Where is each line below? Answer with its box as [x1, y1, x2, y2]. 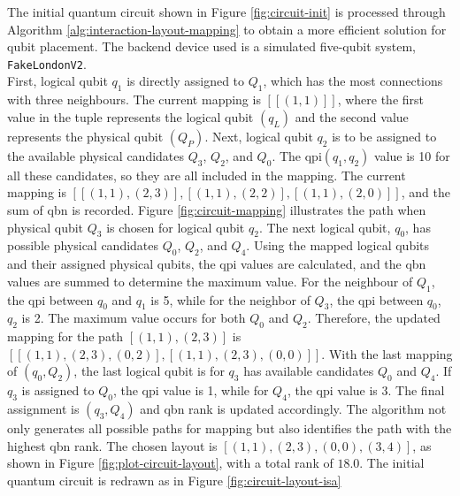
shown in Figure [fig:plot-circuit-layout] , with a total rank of [7, 454, 333, 472]
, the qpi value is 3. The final [287, 381, 445, 400]
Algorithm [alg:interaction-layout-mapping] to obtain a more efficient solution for [7, 19, 447, 38]
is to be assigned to [332, 126, 437, 145]
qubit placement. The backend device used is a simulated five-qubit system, [7, 37, 416, 56]
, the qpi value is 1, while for [112, 381, 269, 400]
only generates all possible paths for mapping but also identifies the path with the [7, 419, 452, 438]
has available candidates [243, 362, 374, 380]
